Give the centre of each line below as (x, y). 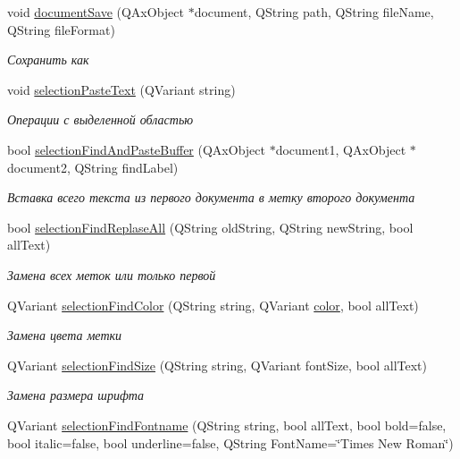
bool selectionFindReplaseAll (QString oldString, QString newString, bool (210, 227)
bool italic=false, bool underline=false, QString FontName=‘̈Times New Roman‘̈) (230, 442)
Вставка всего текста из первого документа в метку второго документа (211, 197)
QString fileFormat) (61, 29)
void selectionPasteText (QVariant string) (121, 89)
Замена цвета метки (65, 335)
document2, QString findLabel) (93, 167)
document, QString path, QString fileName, (314, 12)
